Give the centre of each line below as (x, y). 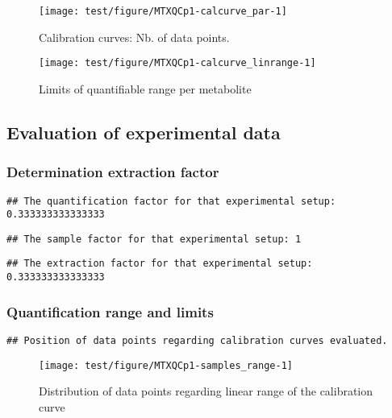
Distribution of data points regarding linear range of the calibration (206, 391)
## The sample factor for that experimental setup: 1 (154, 239)
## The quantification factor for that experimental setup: (171, 201)
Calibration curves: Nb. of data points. (134, 37)
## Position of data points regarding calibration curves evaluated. (197, 341)
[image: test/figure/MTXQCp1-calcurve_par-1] (163, 11)
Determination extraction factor (113, 172)
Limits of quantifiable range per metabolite (145, 88)
